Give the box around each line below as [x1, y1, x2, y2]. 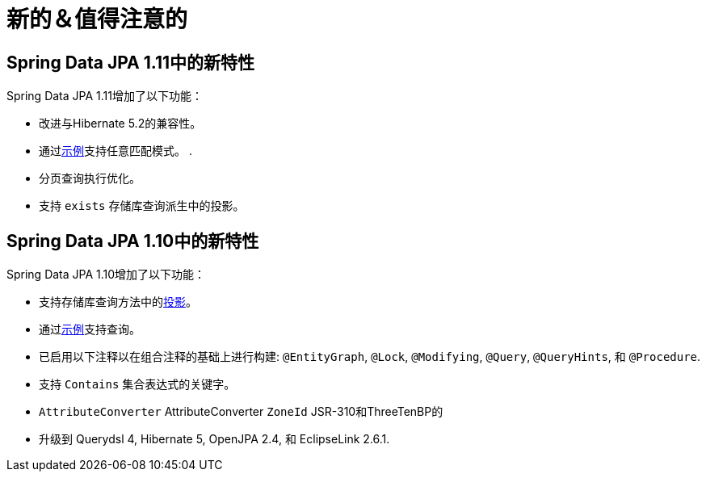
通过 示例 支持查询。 [39, 322, 141, 337]
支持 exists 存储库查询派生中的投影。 [39, 199, 245, 213]
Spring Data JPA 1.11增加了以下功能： [6, 89, 203, 103]
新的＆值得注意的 [6, 6, 188, 33]
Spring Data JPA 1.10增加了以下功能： [6, 267, 206, 282]
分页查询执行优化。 [39, 171, 141, 186]
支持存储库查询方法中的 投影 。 [39, 295, 197, 309]
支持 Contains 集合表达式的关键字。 [39, 377, 236, 392]
